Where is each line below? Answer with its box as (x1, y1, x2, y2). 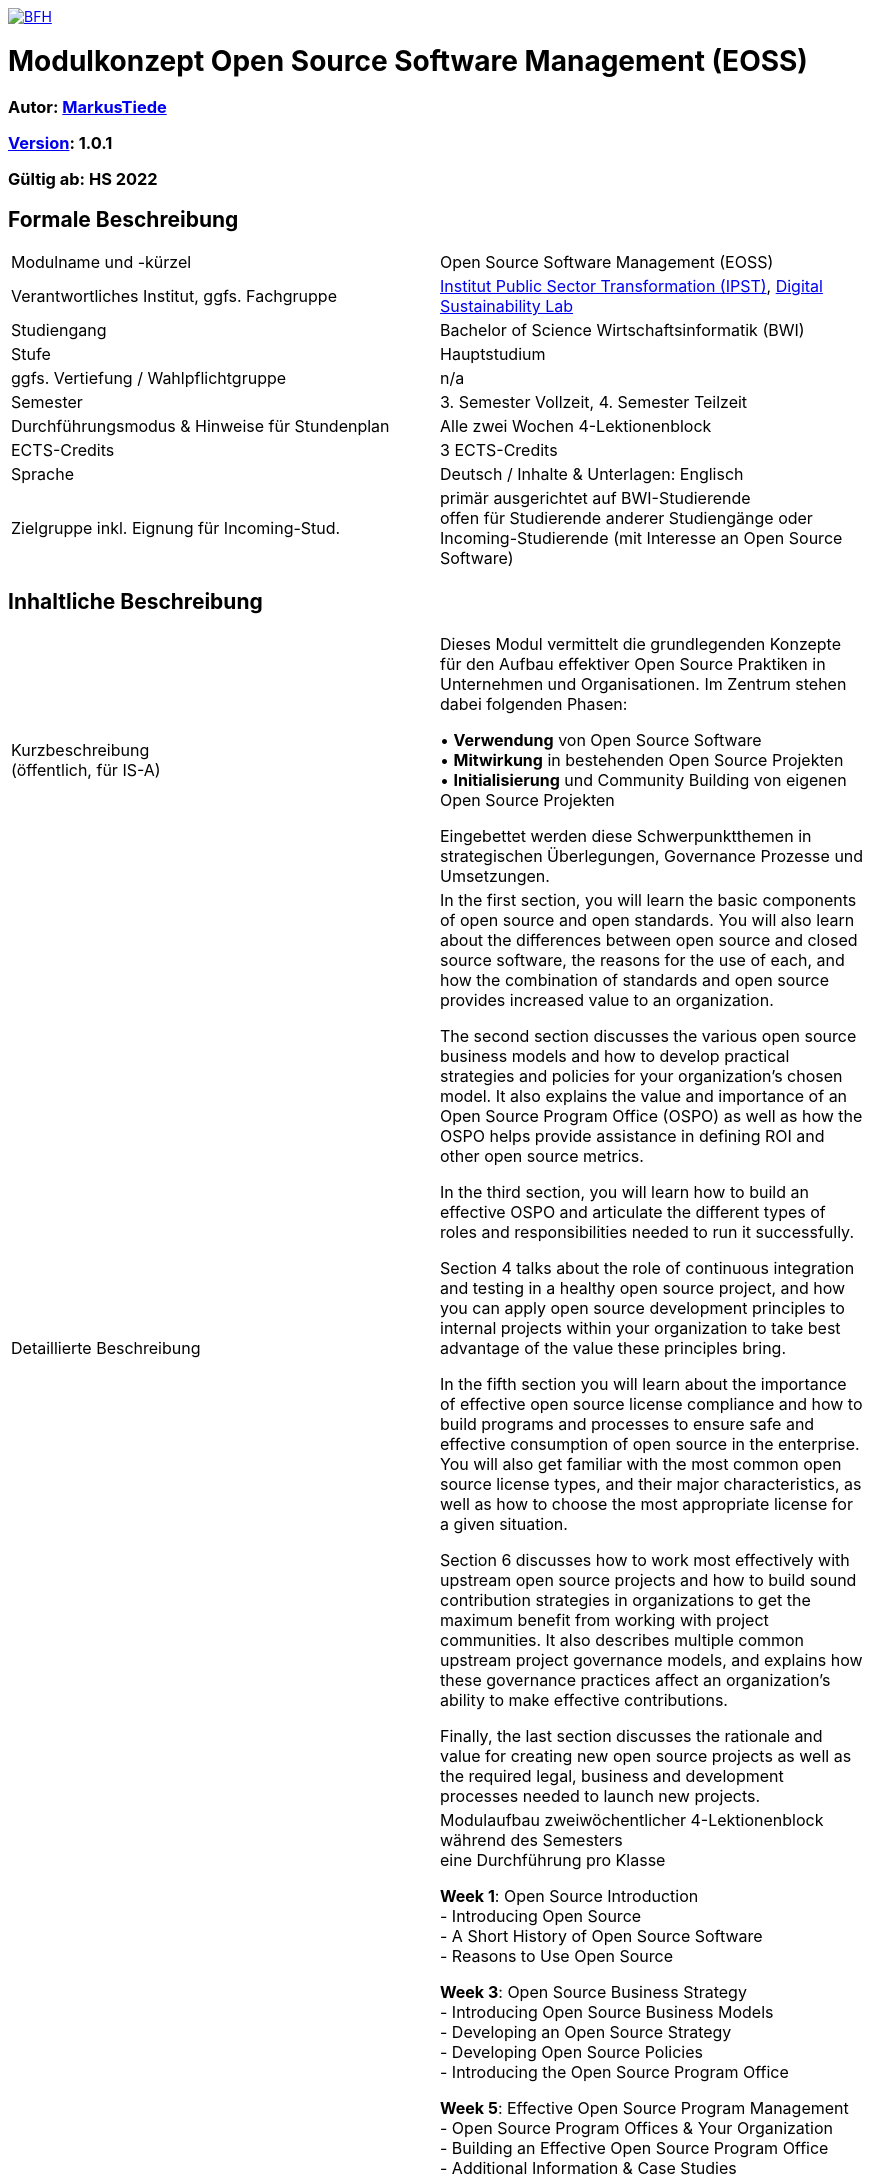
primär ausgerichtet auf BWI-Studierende (440, 488, 751, 509)
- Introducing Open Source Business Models (440, 2001, 774, 2022)
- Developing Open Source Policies (440, 2041, 703, 2062)
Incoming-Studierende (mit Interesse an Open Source (440, 528, 843, 549)
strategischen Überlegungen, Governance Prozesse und (440, 845, 864, 866)
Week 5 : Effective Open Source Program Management (440, 2097, 849, 2118)
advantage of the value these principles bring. (440, 1337, 787, 1358)
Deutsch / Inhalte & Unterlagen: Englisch (440, 464, 744, 485)
